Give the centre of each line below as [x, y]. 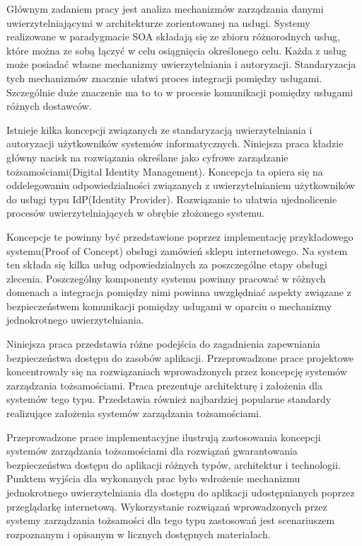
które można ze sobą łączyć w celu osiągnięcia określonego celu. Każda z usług [177, 50]
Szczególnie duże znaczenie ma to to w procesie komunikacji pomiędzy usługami [180, 92]
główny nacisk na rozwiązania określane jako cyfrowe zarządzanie [147, 157]
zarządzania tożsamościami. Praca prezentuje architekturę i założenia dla [164, 385]
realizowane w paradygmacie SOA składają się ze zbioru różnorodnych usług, [173, 36]
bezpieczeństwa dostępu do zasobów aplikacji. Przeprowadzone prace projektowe [180, 357]
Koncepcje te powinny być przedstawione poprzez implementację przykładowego [180, 236]
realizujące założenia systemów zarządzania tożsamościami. [134, 413]
